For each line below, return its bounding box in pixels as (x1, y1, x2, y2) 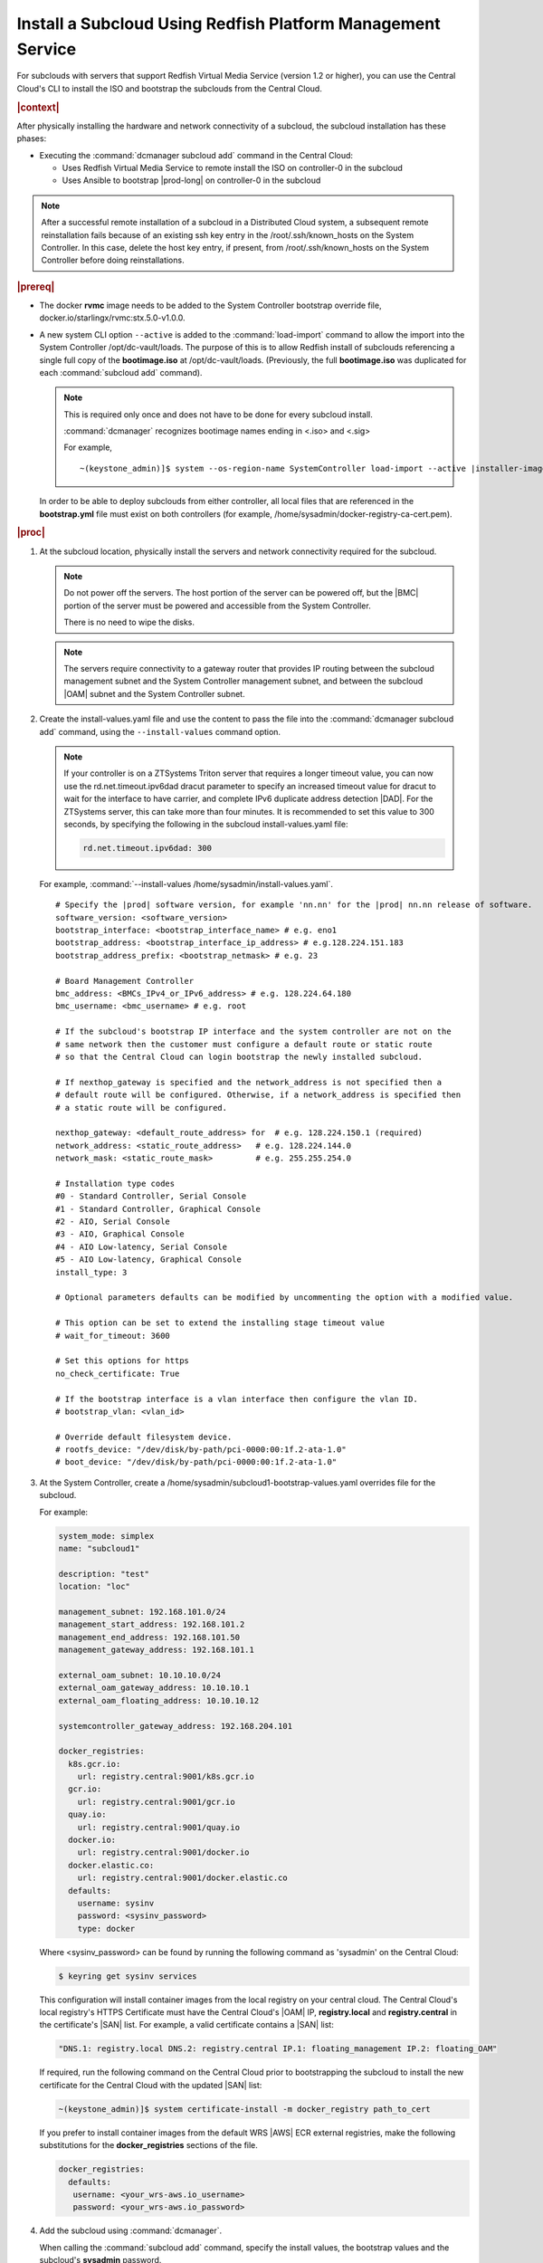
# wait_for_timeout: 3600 (55, 1331, 171, 1341)
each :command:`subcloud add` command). (39, 367, 203, 377)
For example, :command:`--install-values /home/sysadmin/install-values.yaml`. (39, 878, 334, 889)
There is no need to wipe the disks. (63, 616, 195, 628)
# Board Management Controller (55, 976, 195, 986)
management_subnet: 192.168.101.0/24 (58, 1607, 226, 1617)
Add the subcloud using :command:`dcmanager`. (39, 2225, 222, 2236)
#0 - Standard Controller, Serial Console (55, 1191, 247, 1201)
